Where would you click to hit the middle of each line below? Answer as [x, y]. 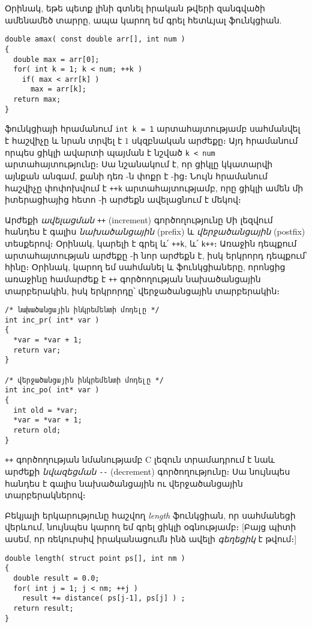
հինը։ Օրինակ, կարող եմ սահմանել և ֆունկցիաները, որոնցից [145, 267]
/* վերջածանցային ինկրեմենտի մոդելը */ [84, 380]
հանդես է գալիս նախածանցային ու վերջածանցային [124, 483]
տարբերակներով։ [45, 495]
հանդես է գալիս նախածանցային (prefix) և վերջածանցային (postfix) [155, 231]
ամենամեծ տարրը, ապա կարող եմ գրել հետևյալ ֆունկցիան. [143, 20]
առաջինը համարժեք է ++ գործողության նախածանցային [133, 278]
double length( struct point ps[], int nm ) [95, 558]
